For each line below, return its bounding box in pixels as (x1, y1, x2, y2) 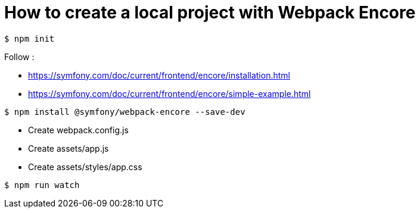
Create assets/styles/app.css (28, 161, 142, 172)
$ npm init (4, 33, 55, 43)
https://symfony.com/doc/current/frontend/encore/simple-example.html (28, 88, 311, 99)
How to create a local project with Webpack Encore (4, 2, 416, 23)
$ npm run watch (4, 180, 80, 190)
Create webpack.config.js (28, 124, 129, 135)
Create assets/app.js (28, 143, 109, 154)
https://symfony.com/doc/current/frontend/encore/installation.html (28, 70, 290, 80)
